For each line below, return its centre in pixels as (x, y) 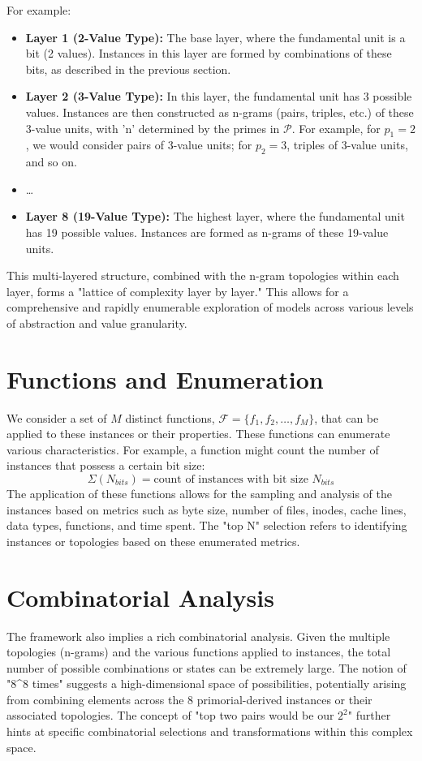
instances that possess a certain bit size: (106, 465)
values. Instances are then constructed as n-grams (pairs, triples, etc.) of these (220, 112)
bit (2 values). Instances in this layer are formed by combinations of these (209, 53)
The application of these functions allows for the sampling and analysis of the (199, 493)
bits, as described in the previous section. (128, 69)
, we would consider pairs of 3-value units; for (139, 145)
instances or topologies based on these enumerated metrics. (153, 541)
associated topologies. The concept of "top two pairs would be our (170, 715)
